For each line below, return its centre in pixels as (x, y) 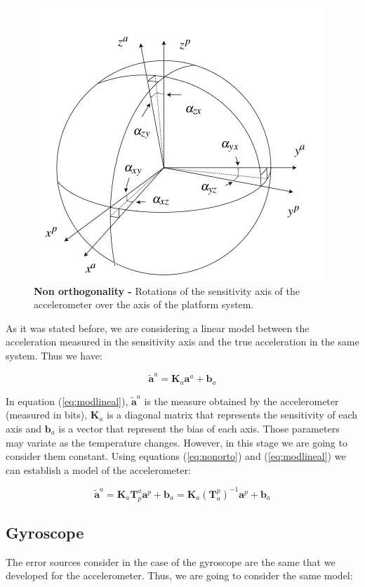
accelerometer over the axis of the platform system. (144, 304)
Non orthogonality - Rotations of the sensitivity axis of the (167, 290)
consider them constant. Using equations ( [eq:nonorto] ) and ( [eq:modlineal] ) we (176, 456)
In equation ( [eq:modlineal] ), (67, 401)
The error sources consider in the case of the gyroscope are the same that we (171, 561)
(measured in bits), (47, 415)
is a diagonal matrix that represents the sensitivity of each (232, 415)
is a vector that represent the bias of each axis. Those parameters (199, 428)
